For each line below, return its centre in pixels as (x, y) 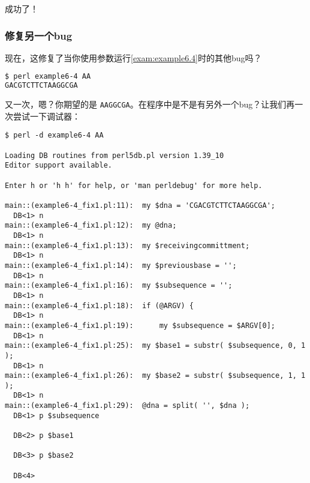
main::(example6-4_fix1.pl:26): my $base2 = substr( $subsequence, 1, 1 (155, 376)
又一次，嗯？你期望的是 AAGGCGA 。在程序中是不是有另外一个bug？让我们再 (150, 104)
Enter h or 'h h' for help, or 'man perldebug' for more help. (134, 185)
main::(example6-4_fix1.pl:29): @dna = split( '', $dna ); (127, 406)
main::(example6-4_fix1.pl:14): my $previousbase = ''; (121, 265)
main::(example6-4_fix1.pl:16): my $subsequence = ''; (119, 286)
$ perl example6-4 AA (48, 77)
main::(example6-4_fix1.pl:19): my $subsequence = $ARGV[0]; (140, 325)
